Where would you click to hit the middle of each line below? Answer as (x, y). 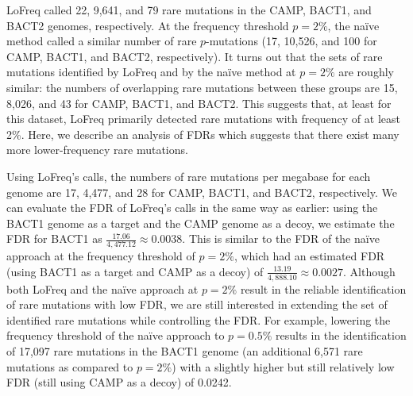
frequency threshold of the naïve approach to (116, 335)
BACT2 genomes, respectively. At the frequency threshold (148, 25)
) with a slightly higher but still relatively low (283, 366)
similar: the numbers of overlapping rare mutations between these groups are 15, (202, 87)
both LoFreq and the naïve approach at (102, 288)
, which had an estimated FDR (309, 256)
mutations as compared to (70, 366)
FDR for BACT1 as (54, 238)
